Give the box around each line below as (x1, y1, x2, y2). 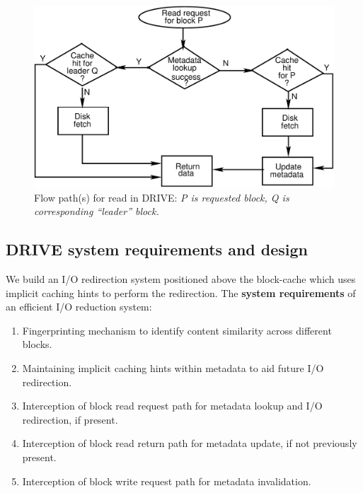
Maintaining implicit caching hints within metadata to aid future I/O (22, 361, 324, 376)
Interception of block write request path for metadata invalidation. (22, 473, 311, 488)
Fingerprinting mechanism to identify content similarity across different (22, 323, 332, 337)
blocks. (22, 337, 52, 352)
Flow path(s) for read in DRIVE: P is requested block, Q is (34, 190, 289, 204)
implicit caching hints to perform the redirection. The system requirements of (6, 285, 356, 300)
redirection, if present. (22, 412, 118, 427)
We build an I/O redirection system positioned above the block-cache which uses (6, 272, 356, 286)
